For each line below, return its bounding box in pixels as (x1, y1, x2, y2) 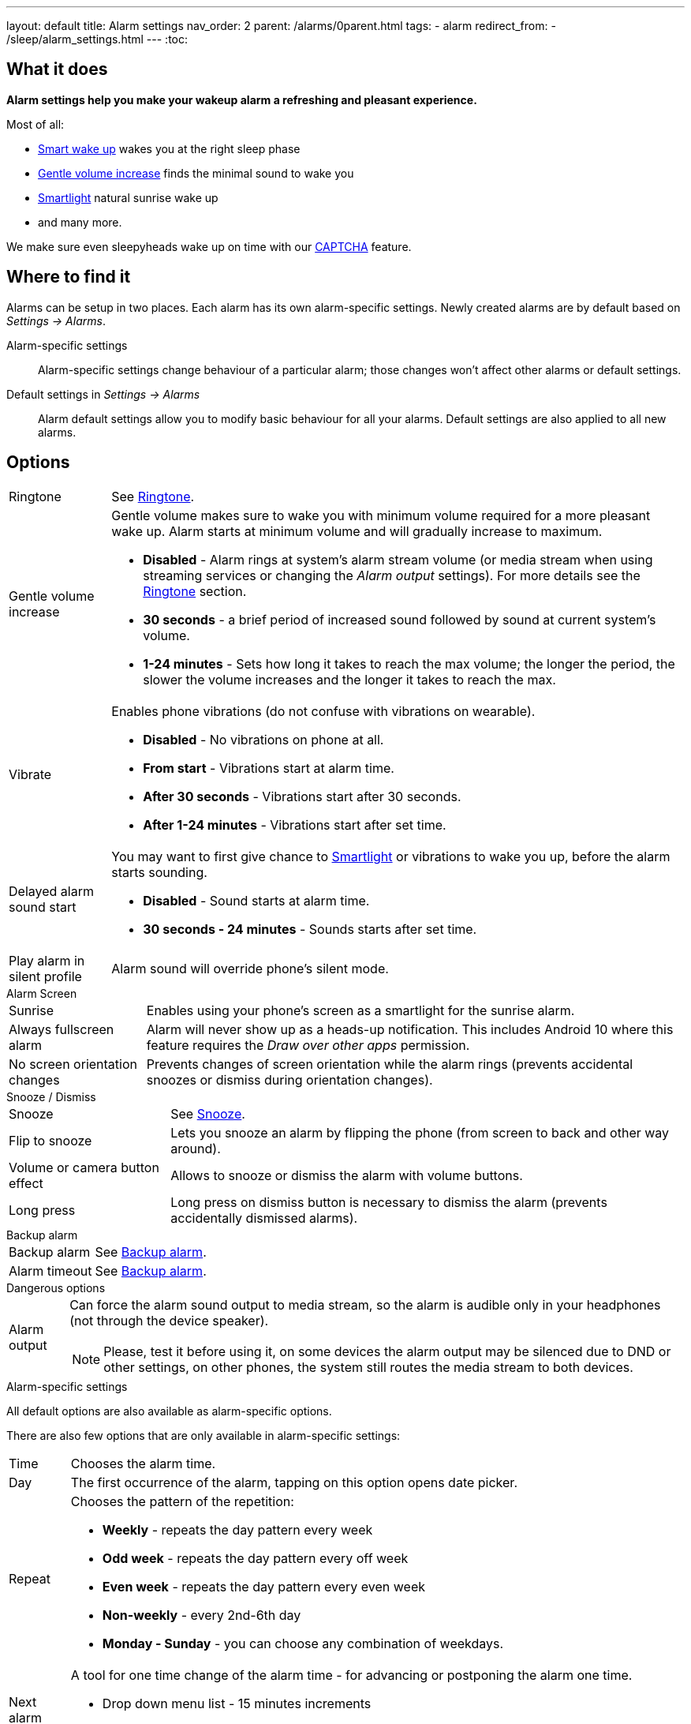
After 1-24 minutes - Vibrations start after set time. (143, 816, 446, 833)
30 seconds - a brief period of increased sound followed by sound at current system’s (143, 611, 656, 628)
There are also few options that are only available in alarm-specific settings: (6, 1428, 401, 1442)
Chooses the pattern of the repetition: (70, 1493, 294, 1509)
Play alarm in (9, 952, 85, 969)
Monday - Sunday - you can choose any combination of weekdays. (102, 1635, 504, 1651)
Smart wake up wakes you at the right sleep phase (38, 141, 301, 156)
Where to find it (6, 267, 131, 287)
